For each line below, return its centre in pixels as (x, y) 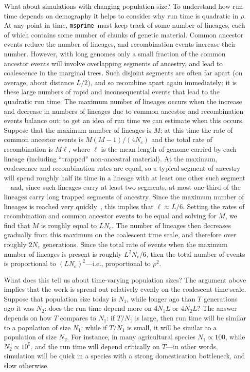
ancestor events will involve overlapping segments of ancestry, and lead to (113, 63)
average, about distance (39, 82)
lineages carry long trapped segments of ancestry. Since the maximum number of (124, 196)
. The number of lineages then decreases (171, 225)
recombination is (28, 149)
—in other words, (192, 346)
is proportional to (30, 263)
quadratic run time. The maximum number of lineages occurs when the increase (123, 101)
